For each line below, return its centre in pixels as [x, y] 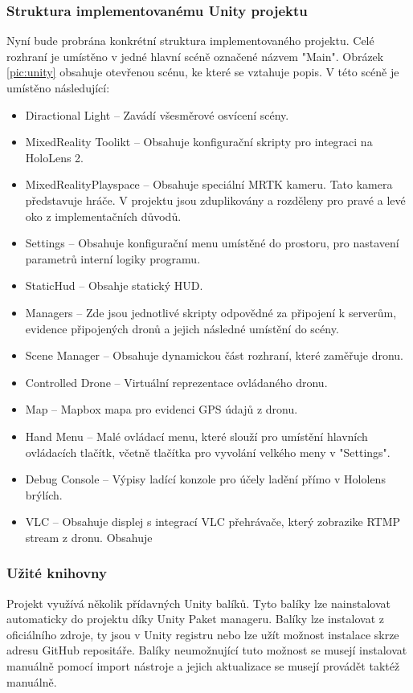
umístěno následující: [58, 88]
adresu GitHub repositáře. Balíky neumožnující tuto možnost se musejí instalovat [207, 650]
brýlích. [44, 494]
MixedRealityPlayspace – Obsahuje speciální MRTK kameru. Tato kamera [209, 184]
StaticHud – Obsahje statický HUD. [114, 285]
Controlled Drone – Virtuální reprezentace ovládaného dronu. [176, 382]
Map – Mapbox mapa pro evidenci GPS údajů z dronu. [162, 409]
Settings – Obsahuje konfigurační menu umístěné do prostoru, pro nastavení [212, 243]
